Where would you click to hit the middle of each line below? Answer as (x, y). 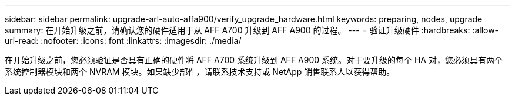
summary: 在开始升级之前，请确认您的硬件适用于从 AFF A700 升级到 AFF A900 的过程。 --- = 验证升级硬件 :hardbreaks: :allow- (252, 30)
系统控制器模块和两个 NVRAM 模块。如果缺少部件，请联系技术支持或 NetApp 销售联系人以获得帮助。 (200, 72)
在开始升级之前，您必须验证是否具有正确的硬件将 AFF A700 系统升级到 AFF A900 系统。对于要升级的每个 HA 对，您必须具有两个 (254, 60)
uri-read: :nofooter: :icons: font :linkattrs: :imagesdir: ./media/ (123, 41)
